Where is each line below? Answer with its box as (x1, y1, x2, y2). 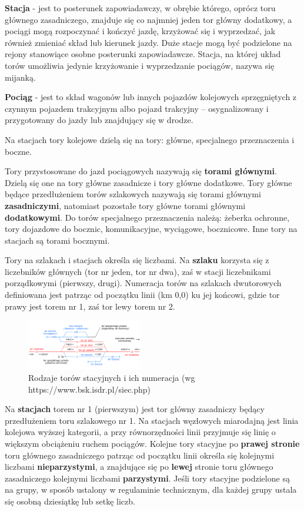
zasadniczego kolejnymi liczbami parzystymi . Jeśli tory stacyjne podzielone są (5, 472, 290, 484)
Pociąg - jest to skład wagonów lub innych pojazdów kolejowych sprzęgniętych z (5, 91, 297, 103)
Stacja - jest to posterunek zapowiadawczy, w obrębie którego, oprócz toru (5, 2, 276, 14)
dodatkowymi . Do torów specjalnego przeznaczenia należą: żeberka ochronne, (5, 211, 290, 223)
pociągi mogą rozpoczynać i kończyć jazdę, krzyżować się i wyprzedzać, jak (5, 25, 276, 37)
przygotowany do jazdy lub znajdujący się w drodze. (5, 114, 193, 126)
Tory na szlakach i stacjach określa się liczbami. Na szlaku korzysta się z (5, 254, 269, 266)
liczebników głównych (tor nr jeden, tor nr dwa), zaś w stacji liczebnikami (5, 265, 271, 277)
